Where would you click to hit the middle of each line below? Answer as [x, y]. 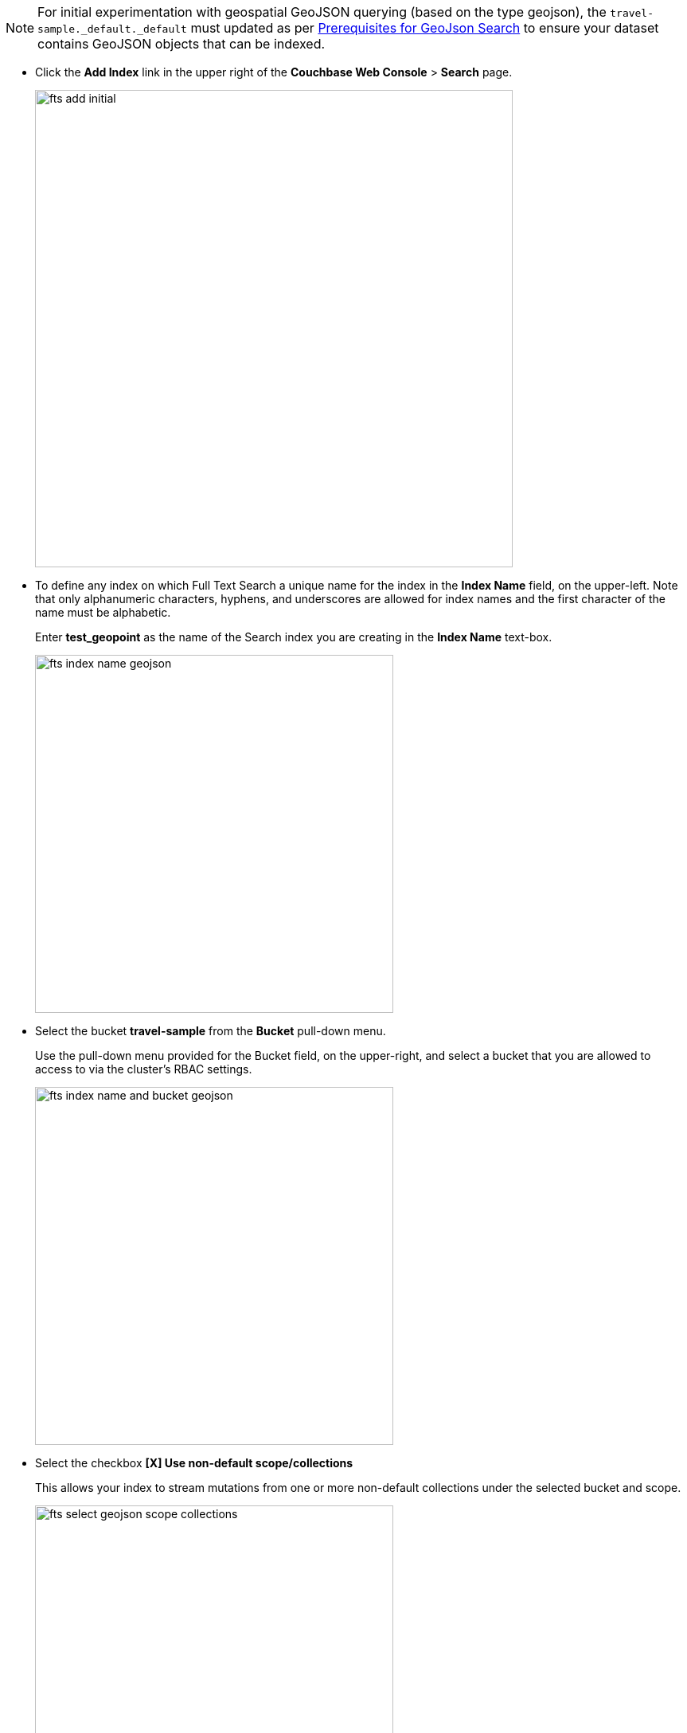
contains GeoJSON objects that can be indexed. [182, 44]
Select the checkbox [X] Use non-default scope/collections [194, 1463]
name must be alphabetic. [103, 612]
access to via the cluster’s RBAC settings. [144, 1069]
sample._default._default [112, 29]
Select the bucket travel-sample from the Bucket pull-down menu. [211, 1031]
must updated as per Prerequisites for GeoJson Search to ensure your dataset [425, 28]
